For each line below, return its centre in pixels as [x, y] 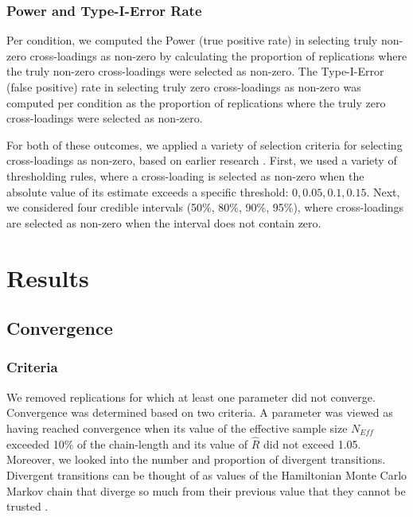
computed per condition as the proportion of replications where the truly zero [196, 102]
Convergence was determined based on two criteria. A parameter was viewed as [200, 412]
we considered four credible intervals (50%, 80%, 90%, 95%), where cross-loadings [205, 207]
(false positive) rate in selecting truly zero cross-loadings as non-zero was [184, 87]
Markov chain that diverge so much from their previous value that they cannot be [206, 490]
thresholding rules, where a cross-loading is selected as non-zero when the [185, 175]
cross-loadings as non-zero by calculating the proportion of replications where [218, 55]
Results [48, 277]
